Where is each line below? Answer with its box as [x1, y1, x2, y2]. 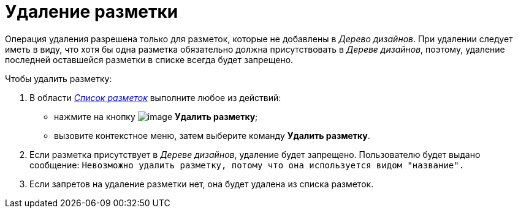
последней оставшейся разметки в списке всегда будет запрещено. [5, 54, 294, 65]
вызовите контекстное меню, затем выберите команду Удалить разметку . [54, 130, 370, 141]
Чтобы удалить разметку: [5, 73, 112, 84]
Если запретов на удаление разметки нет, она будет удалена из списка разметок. [29, 178, 374, 189]
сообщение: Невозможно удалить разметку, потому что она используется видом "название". [29, 159, 465, 170]
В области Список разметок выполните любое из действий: [29, 92, 281, 103]
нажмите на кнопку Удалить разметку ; [54, 111, 258, 122]
